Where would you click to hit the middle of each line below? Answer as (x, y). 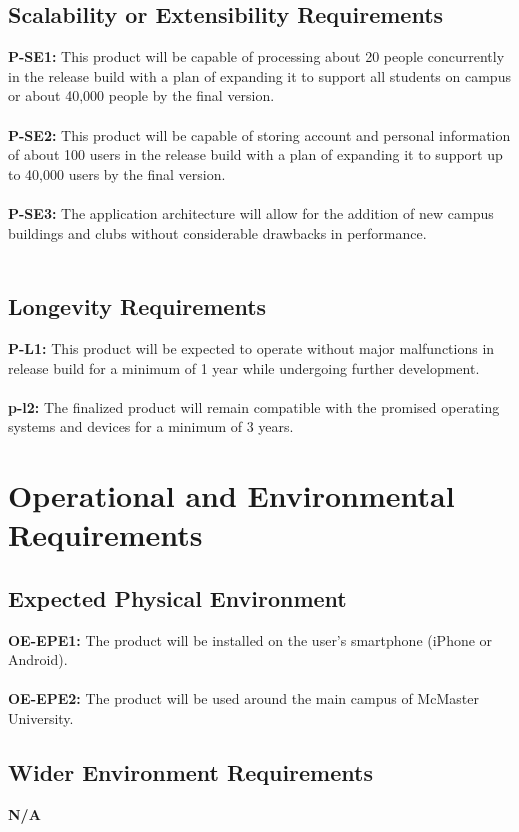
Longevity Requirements (137, 306)
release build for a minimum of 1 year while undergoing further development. (244, 367)
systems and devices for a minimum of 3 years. (151, 426)
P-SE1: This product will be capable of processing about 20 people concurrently (256, 56)
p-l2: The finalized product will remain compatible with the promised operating (254, 406)
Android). (38, 659)
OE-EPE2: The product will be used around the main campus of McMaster (243, 698)
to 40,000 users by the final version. (117, 173)
